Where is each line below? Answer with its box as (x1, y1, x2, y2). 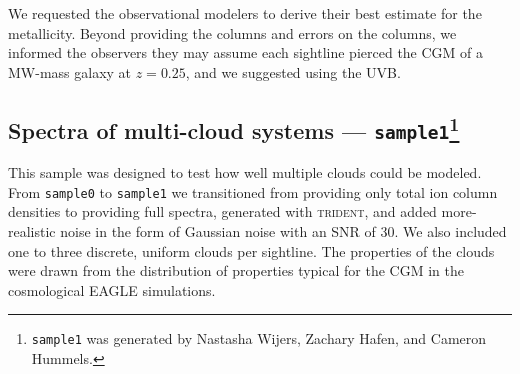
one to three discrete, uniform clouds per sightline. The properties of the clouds (8, 240, 495, 261)
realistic (8, 221, 56, 241)
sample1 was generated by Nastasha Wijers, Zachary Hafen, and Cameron (31, 328, 487, 349)
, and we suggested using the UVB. (185, 61, 401, 82)
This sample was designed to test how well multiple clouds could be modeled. (8, 162, 482, 183)
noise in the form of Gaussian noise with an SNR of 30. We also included (60, 221, 507, 241)
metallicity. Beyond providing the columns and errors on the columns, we (8, 22, 457, 43)
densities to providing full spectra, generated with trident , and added (8, 201, 437, 222)
